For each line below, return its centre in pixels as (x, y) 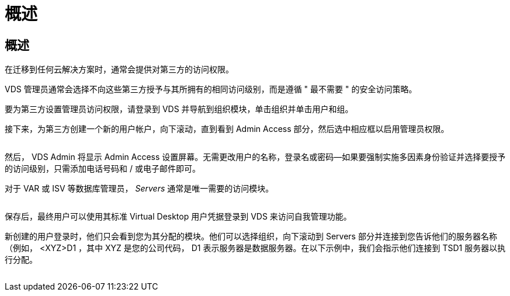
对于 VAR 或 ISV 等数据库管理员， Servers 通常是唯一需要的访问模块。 (139, 189)
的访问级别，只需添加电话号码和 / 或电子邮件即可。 (103, 169)
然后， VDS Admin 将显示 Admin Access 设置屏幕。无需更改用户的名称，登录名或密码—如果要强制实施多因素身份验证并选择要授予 (255, 157)
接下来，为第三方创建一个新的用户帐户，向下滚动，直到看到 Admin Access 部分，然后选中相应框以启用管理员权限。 (227, 129)
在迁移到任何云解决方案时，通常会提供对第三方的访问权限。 (119, 69)
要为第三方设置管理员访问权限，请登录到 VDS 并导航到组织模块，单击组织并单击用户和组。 (179, 109)
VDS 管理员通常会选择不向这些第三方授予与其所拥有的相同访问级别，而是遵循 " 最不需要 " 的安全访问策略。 (211, 89)
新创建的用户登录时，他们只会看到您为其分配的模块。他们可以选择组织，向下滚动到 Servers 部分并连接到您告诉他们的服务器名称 (251, 236)
